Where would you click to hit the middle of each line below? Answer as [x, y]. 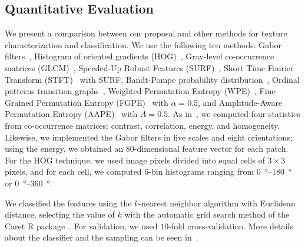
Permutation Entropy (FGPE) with [102, 102]
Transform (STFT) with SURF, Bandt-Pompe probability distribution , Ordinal [152, 79]
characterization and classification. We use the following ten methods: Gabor [143, 44]
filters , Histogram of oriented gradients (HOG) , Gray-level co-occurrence [140, 56]
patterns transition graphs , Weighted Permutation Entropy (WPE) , [131, 91]
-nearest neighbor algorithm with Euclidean [217, 203]
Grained [19, 102]
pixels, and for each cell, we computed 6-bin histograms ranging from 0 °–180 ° [148, 171]
